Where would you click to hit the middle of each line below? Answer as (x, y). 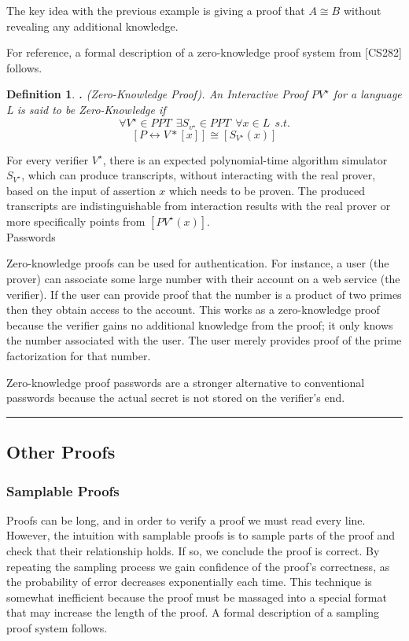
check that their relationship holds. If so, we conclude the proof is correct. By (193, 551)
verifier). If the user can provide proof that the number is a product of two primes (204, 294)
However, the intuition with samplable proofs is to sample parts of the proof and (201, 535)
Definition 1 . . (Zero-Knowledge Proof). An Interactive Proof (157, 94)
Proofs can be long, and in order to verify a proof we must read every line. (186, 519)
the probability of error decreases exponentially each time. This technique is (189, 582)
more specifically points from (76, 221)
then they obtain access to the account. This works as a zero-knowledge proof (193, 309)
